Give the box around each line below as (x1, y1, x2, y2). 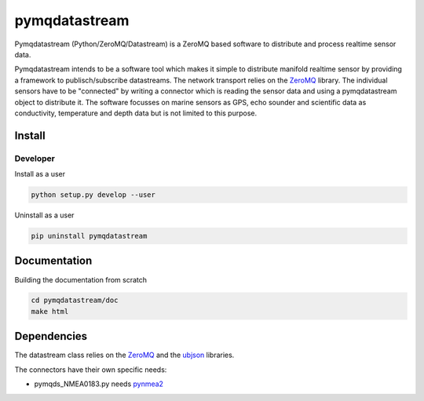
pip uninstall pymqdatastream (31, 231, 148, 240)
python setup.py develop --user (31, 191, 156, 199)
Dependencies (14, 330, 88, 343)
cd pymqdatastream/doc (31, 296, 119, 305)
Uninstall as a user (14, 210, 75, 220)
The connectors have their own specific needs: (14, 365, 167, 374)
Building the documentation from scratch (14, 275, 148, 284)
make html (31, 307, 69, 315)
